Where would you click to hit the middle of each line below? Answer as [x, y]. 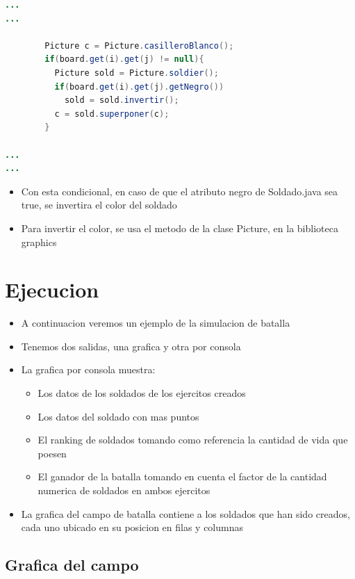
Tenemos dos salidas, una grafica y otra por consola [131, 346]
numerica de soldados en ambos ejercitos [124, 490]
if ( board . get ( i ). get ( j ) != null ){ [124, 59]
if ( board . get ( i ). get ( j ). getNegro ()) [139, 87]
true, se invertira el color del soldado [99, 205]
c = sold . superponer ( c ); [112, 114]
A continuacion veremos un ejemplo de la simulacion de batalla [156, 323]
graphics [39, 242]
